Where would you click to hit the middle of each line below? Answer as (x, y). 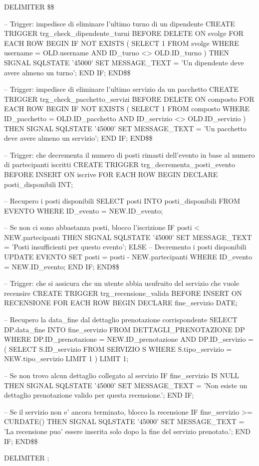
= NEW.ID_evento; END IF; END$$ (62, 266)
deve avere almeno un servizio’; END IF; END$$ (78, 138)
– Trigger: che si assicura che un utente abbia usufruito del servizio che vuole (122, 283)
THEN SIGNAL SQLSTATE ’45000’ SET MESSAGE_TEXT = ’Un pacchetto (125, 128)
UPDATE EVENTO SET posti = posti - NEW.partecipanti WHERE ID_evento (128, 257)
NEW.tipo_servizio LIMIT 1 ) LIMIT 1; (66, 358)
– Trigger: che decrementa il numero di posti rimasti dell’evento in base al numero (129, 154)
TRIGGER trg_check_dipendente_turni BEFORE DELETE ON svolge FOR (124, 33)
